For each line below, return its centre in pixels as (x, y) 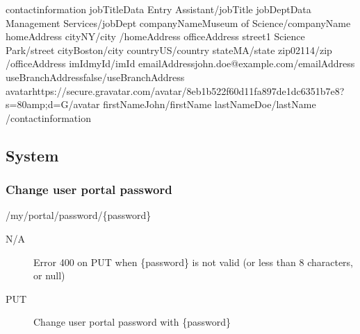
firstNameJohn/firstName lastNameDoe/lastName (210, 104)
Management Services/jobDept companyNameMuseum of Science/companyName (178, 23)
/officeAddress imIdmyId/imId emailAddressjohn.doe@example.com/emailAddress (180, 63)
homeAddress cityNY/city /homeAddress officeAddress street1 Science (155, 36)
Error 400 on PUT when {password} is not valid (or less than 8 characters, (193, 262)
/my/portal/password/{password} (79, 215)
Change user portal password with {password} (132, 322)
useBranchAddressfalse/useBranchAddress (95, 77)
